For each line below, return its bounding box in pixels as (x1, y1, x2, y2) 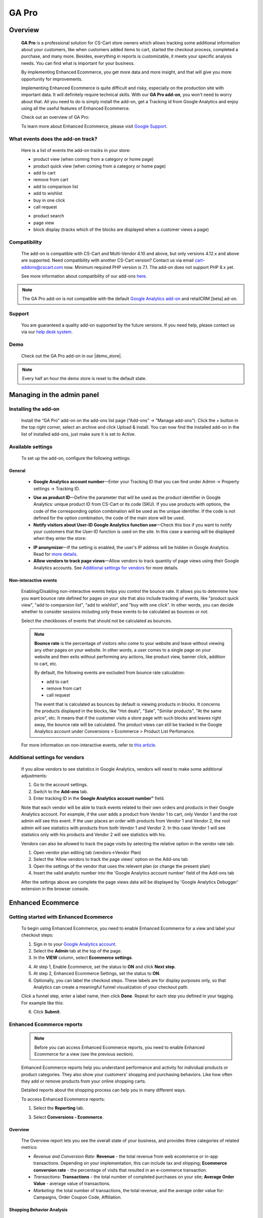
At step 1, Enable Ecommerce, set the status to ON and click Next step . (33, 964, 176, 970)
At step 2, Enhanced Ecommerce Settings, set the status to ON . (33, 971, 161, 976)
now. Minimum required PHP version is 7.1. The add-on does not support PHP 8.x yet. (64, 264, 235, 270)
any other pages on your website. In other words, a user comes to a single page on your (34, 647, 211, 653)
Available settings (9, 443, 53, 450)
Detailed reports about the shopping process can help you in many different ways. (21, 1087, 186, 1093)
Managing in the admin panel (9, 390, 99, 399)
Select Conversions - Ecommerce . (33, 1114, 104, 1120)
